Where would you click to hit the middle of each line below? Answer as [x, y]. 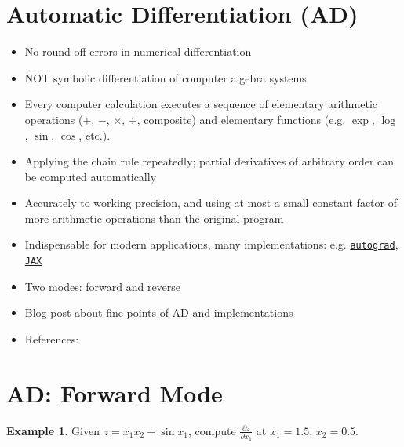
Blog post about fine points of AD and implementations [159, 313]
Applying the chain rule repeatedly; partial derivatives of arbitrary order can [209, 161]
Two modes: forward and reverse [103, 286]
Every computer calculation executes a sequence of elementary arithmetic [201, 104]
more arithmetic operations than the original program [154, 218]
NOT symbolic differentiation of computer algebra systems [166, 77]
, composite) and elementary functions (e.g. [241, 119]
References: [52, 338]
